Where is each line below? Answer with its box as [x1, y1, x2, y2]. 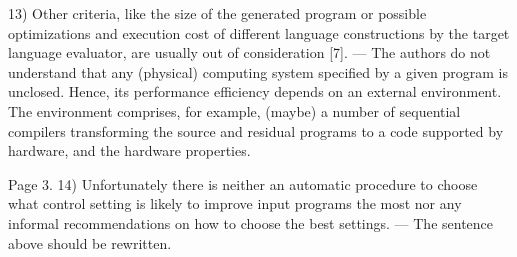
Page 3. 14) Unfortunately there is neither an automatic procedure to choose [8, 173, 478, 194]
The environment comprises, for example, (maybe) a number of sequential [8, 100, 461, 121]
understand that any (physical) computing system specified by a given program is [8, 61, 508, 82]
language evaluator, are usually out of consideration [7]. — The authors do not [8, 42, 491, 63]
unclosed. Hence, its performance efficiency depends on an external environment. [8, 81, 502, 102]
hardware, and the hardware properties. [8, 140, 251, 161]
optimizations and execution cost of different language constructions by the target [8, 22, 510, 43]
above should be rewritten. [8, 232, 172, 253]
